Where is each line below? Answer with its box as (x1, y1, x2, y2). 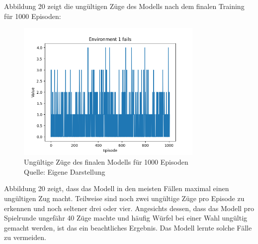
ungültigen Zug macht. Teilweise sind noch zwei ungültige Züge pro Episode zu (4, 193, 245, 203)
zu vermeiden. (4, 232, 46, 243)
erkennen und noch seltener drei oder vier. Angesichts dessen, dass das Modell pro (4, 203, 254, 213)
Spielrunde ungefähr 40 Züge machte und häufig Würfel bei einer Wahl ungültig (4, 213, 248, 223)
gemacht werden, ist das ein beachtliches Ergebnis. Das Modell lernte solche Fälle (4, 222, 252, 233)
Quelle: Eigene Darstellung (24, 166, 105, 177)
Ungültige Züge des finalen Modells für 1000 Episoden (24, 157, 188, 167)
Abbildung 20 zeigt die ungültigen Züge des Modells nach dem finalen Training (4, 1, 245, 11)
